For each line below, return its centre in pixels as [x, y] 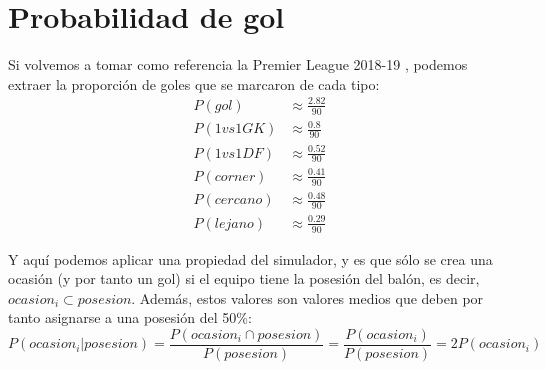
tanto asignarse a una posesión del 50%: [130, 317]
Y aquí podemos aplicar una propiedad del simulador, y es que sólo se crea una [250, 258]
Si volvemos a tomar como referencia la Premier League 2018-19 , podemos [238, 64]
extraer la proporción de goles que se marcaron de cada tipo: [194, 83]
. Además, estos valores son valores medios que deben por [307, 297]
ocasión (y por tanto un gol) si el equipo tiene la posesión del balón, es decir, [244, 278]
